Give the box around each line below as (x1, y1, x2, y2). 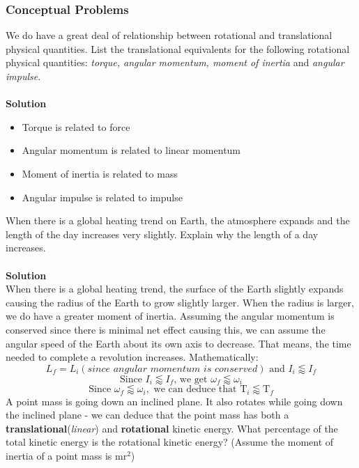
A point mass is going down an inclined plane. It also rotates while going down (6, 393, 343, 408)
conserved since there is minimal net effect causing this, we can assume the (6, 322, 326, 336)
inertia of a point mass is (6, 448, 112, 462)
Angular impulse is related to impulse (22, 189, 183, 204)
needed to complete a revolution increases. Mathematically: (6, 350, 259, 364)
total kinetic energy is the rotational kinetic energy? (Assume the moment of (6, 435, 334, 449)
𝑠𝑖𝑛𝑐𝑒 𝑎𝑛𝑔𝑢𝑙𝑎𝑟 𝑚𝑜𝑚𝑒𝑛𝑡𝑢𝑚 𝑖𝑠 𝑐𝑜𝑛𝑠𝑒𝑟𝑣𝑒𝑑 (87, 364, 258, 374)
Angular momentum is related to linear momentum (22, 143, 241, 157)
